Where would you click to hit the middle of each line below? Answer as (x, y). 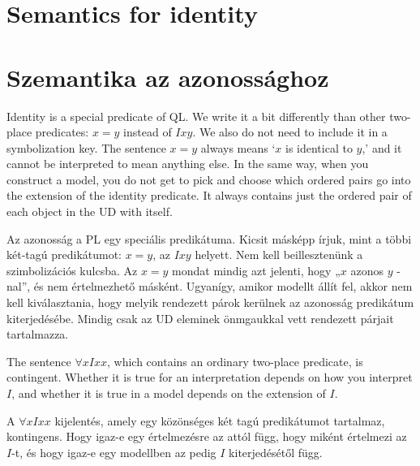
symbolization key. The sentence (86, 147)
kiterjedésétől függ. (276, 452)
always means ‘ (238, 147)
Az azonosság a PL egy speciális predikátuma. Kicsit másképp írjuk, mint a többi (209, 238)
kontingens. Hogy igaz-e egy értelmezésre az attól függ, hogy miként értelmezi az (207, 436)
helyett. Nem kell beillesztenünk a (279, 255)
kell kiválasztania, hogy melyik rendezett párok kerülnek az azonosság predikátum (210, 302)
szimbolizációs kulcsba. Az (72, 270)
